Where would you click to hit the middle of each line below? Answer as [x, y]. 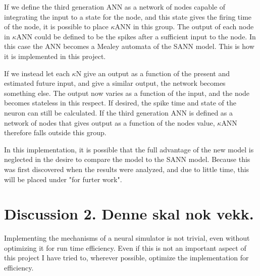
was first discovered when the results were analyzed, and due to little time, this [127, 169]
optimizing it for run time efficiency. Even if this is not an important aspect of [125, 247]
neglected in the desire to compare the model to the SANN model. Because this [127, 159]
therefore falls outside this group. [55, 132]
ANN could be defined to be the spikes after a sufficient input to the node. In [136, 36]
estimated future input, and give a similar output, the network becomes [115, 83]
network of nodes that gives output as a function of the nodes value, [110, 122]
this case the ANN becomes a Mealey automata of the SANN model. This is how [129, 46]
